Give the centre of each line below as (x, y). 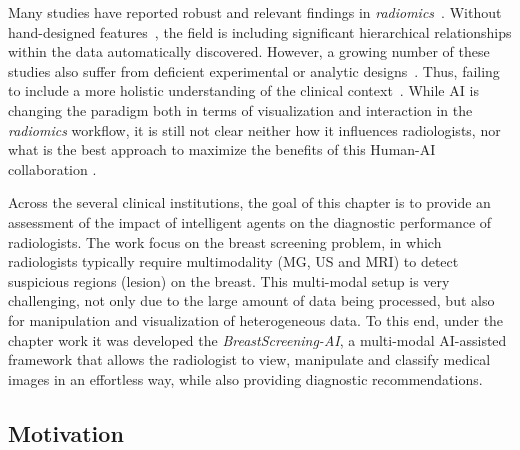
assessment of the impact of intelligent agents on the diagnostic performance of (250, 221)
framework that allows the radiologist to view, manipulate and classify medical (249, 359)
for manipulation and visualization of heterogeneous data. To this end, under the (256, 319)
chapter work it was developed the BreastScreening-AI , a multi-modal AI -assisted (257, 339)
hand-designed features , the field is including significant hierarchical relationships (260, 31)
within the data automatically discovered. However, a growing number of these (249, 51)
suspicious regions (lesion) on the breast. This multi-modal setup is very (229, 280)
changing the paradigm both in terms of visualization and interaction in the (240, 109)
